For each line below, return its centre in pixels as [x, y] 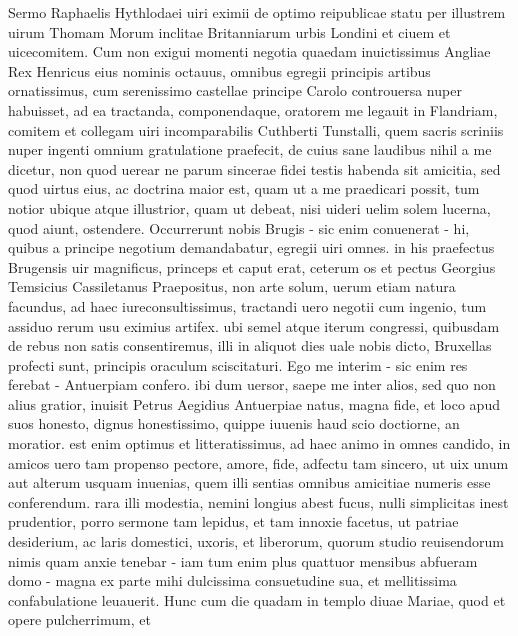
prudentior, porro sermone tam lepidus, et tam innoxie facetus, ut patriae [233, 521]
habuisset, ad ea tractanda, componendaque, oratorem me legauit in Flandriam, [253, 109]
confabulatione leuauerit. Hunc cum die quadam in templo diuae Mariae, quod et [257, 599]
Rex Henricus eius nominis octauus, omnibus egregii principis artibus [219, 70]
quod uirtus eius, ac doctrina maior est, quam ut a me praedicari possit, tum [244, 188]
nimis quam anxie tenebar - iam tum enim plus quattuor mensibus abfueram [243, 560]
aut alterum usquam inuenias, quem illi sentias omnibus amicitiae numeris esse [249, 482]
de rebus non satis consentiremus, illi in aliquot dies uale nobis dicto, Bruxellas [250, 345]
